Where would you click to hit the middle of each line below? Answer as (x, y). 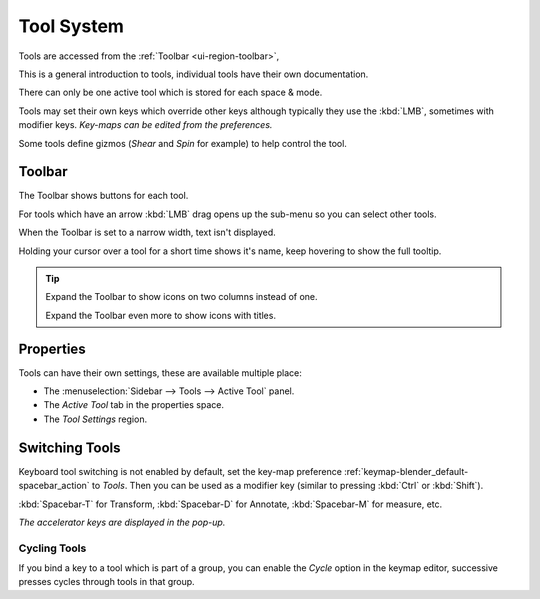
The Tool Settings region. (95, 419)
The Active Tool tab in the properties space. (134, 405)
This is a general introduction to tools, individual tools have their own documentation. (193, 74)
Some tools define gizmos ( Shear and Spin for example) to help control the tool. (182, 143)
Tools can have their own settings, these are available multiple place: (160, 372)
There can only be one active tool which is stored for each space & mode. (170, 92)
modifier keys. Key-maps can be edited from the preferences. (145, 125)
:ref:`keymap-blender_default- (406, 471)
